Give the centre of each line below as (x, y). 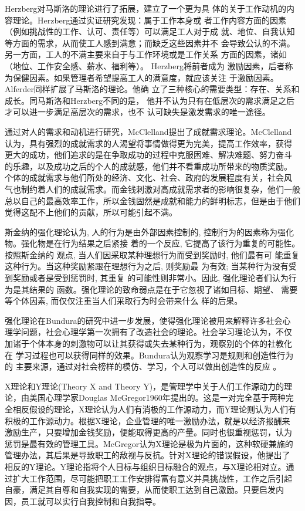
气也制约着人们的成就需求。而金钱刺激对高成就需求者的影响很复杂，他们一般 (152, 189)
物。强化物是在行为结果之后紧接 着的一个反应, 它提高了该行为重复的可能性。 (152, 243)
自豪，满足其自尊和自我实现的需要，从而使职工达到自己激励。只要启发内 (144, 490)
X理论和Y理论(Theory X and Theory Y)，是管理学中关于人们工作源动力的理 (149, 386)
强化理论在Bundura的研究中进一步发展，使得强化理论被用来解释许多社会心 (148, 320)
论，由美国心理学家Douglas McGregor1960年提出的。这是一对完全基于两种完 (149, 397)
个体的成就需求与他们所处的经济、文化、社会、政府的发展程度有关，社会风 (148, 177)
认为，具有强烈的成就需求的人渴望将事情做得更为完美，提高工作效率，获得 (148, 143)
